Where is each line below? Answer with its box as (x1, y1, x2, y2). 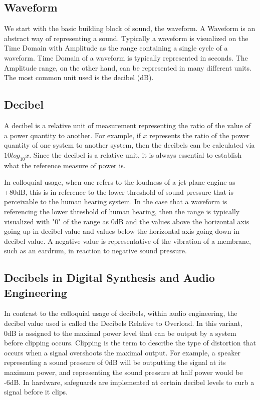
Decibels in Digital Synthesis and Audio (4, 270, 215, 285)
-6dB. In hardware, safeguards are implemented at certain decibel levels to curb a (4, 376, 254, 387)
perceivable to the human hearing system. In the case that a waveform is (4, 196, 227, 207)
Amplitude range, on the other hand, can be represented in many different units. (4, 62, 251, 73)
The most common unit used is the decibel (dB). (4, 72, 154, 83)
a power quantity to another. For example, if (4, 130, 141, 140)
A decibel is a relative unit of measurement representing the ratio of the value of (4, 120, 251, 130)
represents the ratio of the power (149, 130, 250, 140)
